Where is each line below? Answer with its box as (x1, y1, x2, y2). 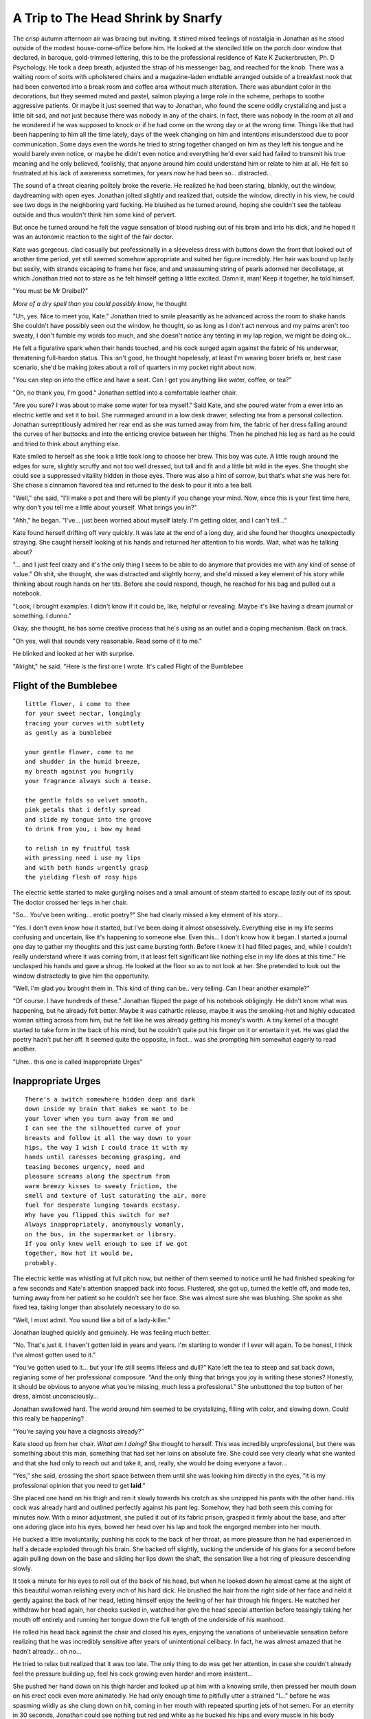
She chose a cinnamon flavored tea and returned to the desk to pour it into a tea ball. (12, 481, 254, 490)
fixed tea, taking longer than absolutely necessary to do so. (12, 1303, 181, 1311)
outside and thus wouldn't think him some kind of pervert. (12, 210, 177, 219)
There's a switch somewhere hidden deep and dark (25, 1095, 196, 1104)
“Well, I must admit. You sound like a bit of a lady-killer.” (12, 1315, 171, 1324)
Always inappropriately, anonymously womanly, (25, 1220, 185, 1229)
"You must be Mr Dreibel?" (12, 287, 89, 295)
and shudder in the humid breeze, (25, 758, 141, 766)
